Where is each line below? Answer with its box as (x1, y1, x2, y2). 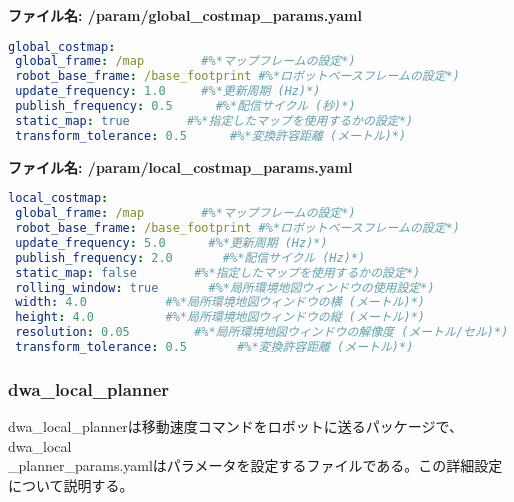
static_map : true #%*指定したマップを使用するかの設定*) (15, 113, 414, 128)
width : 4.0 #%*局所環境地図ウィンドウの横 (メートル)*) (15, 295, 425, 310)
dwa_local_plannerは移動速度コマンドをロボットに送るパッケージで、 (8, 416, 463, 437)
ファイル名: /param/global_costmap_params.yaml (8, 5, 362, 25)
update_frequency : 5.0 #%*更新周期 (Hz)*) (15, 235, 328, 250)
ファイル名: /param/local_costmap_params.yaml (8, 156, 353, 177)
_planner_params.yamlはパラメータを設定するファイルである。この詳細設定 (8, 455, 503, 476)
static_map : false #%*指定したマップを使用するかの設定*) (15, 265, 421, 280)
